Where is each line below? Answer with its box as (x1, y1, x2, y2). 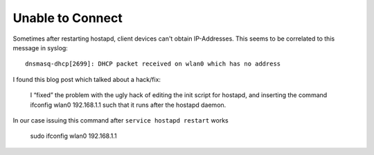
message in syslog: (12, 43, 69, 52)
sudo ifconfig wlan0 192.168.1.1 (30, 132, 117, 141)
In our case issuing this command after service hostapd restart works (12, 116, 229, 124)
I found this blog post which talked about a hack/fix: (12, 75, 161, 83)
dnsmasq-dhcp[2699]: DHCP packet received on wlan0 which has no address (25, 60, 281, 68)
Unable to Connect (12, 10, 123, 25)
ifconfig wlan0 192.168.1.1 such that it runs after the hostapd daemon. (30, 101, 226, 109)
